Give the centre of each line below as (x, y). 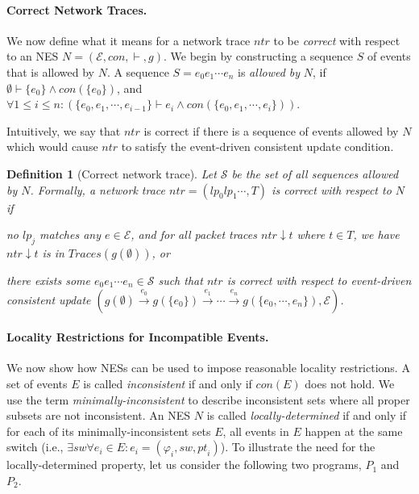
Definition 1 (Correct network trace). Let (112, 173)
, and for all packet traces (194, 234)
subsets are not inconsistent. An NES (99, 415)
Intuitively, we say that (64, 130)
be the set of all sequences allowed (315, 173)
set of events (37, 383)
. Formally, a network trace (98, 189)
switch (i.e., (35, 447)
